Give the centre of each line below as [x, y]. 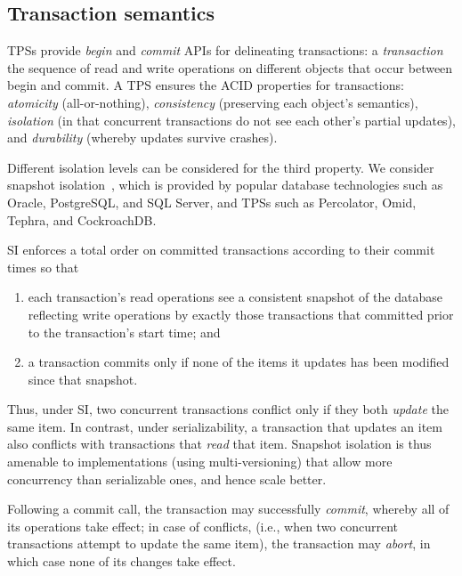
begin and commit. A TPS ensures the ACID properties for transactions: [206, 85]
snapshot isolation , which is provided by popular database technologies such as [225, 185]
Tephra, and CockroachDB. [82, 219]
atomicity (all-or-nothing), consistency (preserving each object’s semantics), [213, 102]
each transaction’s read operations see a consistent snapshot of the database [235, 297]
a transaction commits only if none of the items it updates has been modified [239, 362]
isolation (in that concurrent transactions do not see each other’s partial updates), [231, 120]
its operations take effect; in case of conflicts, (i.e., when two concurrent [203, 526]
